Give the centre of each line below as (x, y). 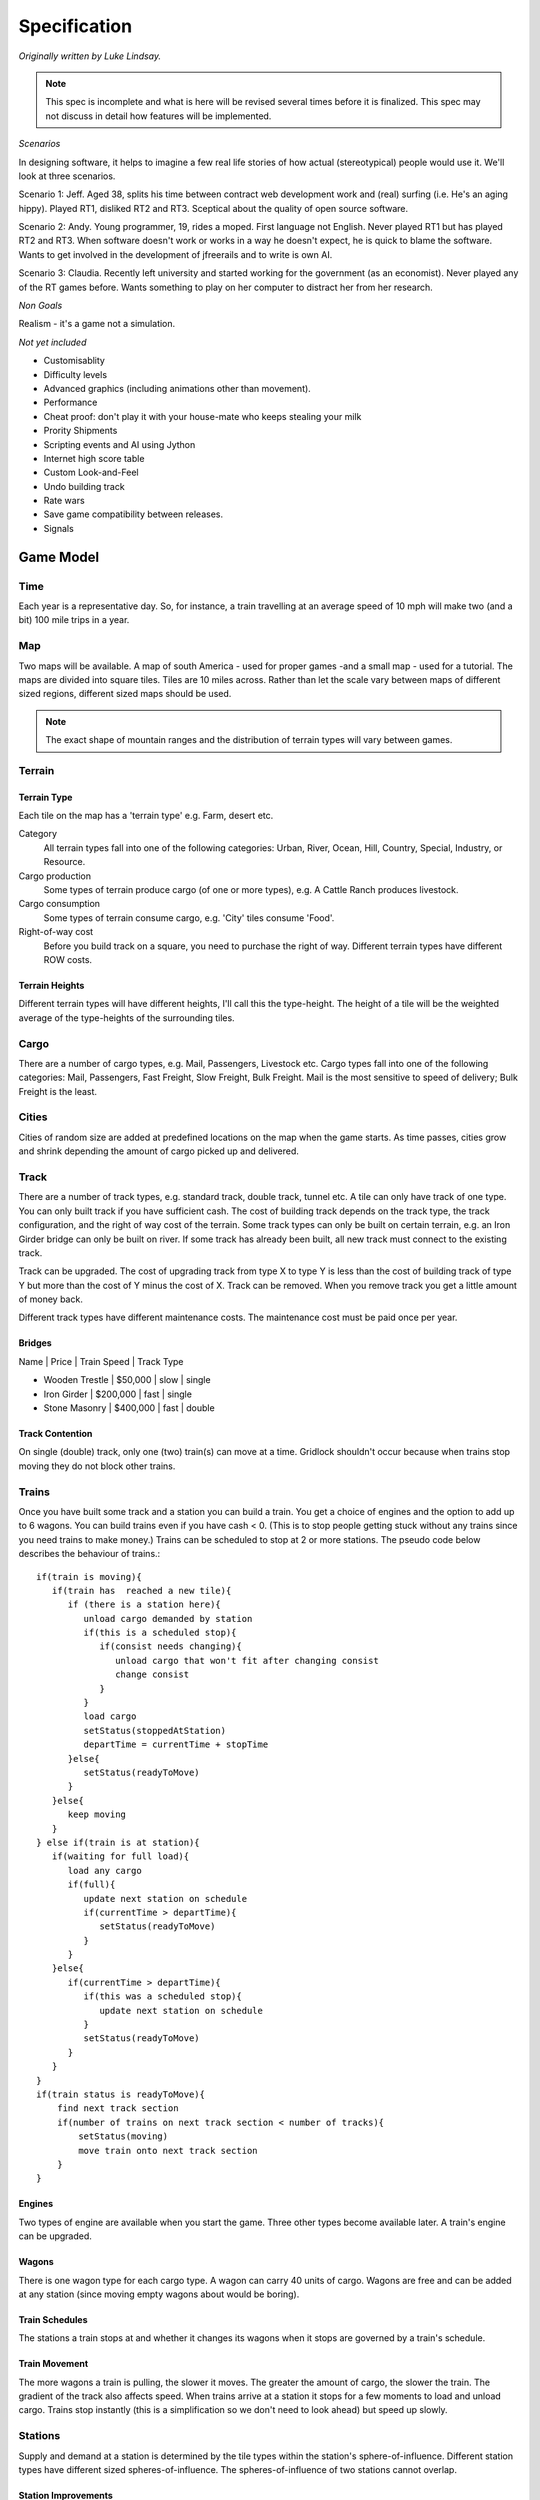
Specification (75, 26)
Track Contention (55, 1434)
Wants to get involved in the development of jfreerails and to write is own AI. (175, 254)
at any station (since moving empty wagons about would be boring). (159, 2294)
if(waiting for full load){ (120, 1856)
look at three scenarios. (67, 176)
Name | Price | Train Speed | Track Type (101, 1361)
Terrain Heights (51, 985)
